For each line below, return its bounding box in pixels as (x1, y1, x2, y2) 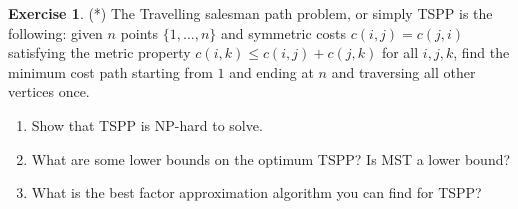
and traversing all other (331, 61, 476, 82)
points (120, 22, 159, 43)
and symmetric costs (220, 22, 347, 43)
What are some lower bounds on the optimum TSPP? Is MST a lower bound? (31, 148, 511, 169)
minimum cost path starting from (8, 61, 213, 82)
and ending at (229, 61, 314, 82)
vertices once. (8, 81, 90, 102)
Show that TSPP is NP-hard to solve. (31, 114, 263, 135)
